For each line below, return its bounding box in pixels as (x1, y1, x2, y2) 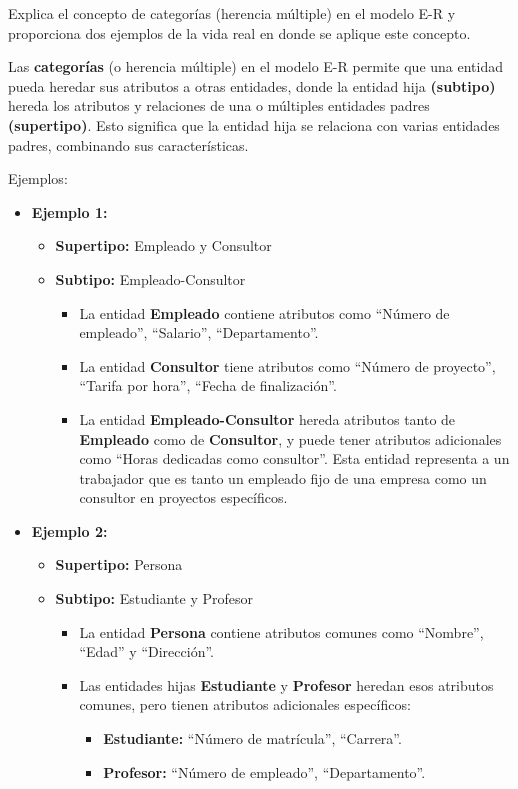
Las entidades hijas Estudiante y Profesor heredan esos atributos (79, 674, 494, 695)
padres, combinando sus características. (8, 134, 249, 155)
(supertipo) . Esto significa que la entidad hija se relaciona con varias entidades (8, 114, 500, 135)
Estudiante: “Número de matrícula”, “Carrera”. (103, 728, 402, 749)
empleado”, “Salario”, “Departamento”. (79, 322, 319, 343)
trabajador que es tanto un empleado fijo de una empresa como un (79, 467, 487, 488)
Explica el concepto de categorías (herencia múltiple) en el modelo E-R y (8, 3, 456, 23)
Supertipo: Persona (55, 554, 183, 575)
